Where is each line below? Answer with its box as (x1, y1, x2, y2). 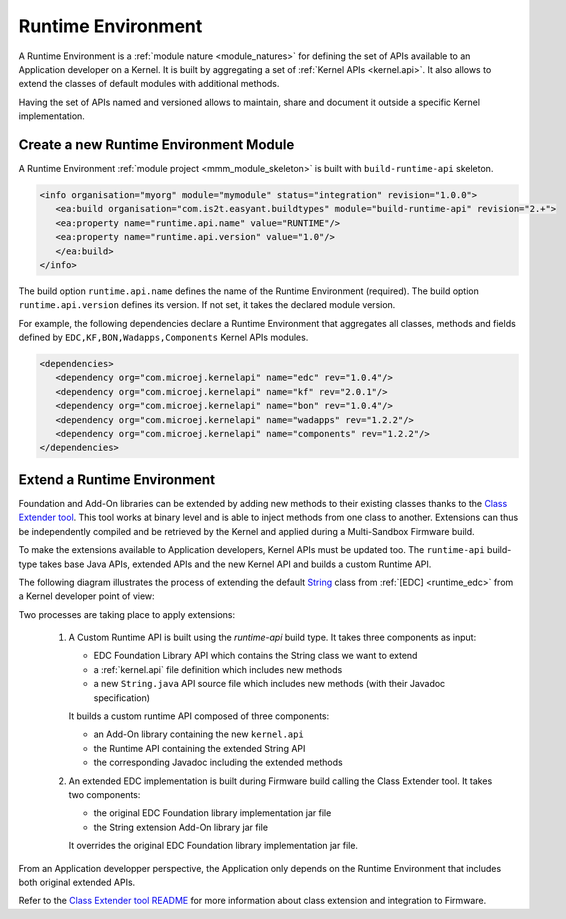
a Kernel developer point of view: (18, 590, 155, 602)
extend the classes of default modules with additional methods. (18, 78, 280, 90)
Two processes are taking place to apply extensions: (18, 608, 235, 620)
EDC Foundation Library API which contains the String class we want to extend (93, 650, 418, 662)
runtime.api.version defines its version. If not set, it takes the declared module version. (18, 299, 396, 311)
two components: (68, 788, 141, 800)
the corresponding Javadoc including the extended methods (93, 756, 344, 769)
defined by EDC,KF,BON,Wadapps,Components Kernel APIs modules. (18, 331, 309, 344)
